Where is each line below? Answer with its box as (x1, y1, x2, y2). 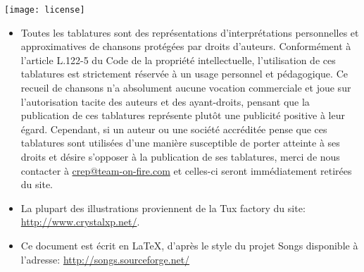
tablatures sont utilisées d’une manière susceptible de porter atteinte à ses (20, 135, 340, 150)
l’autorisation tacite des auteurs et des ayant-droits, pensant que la (20, 94, 310, 109)
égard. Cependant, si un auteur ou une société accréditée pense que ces (20, 121, 327, 136)
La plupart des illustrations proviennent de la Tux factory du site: (20, 200, 306, 215)
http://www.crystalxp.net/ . (20, 214, 140, 229)
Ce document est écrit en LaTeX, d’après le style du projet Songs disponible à (20, 237, 358, 252)
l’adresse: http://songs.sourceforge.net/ (20, 252, 190, 266)
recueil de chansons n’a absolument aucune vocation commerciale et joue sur (20, 80, 351, 95)
